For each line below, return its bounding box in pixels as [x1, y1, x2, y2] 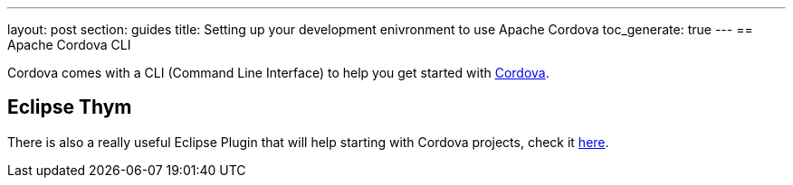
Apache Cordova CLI [7, 37, 131, 52]
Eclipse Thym [7, 96, 132, 119]
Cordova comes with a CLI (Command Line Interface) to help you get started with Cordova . [7, 65, 549, 80]
